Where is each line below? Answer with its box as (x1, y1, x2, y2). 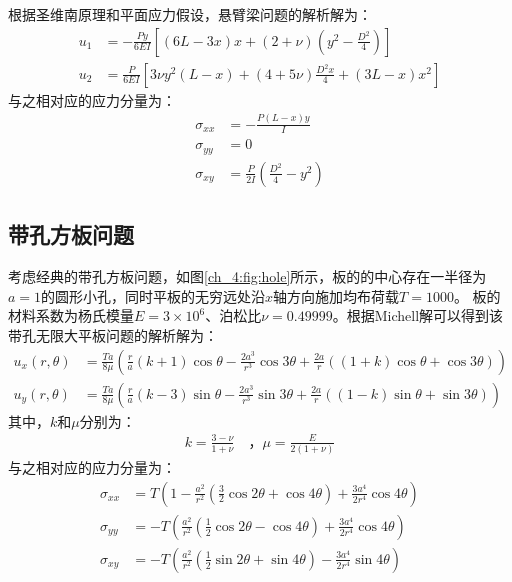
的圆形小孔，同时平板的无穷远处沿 (41, 285, 266, 306)
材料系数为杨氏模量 (8, 305, 134, 326)
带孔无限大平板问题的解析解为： (8, 324, 218, 345)
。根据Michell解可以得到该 (332, 305, 504, 326)
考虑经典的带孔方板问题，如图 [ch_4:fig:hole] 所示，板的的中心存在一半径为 (8, 266, 487, 287)
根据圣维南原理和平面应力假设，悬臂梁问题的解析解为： (8, 4, 372, 24)
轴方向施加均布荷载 (273, 285, 400, 306)
